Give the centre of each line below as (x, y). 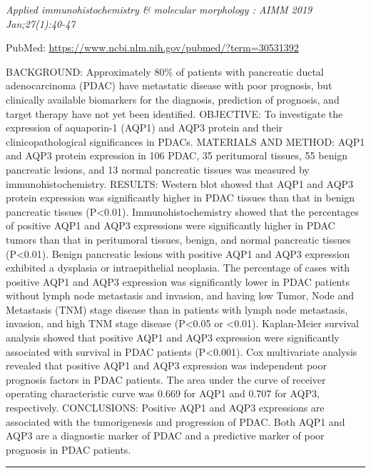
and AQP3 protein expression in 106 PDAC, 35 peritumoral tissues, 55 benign (177, 155)
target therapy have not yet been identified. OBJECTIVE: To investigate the (174, 113)
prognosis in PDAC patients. (68, 449)
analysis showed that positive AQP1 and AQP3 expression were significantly (173, 338)
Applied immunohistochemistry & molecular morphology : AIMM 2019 (159, 9)
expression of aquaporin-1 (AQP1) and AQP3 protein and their (144, 128)
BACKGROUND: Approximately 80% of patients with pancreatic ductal (165, 71)
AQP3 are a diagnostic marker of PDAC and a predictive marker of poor (165, 435)
